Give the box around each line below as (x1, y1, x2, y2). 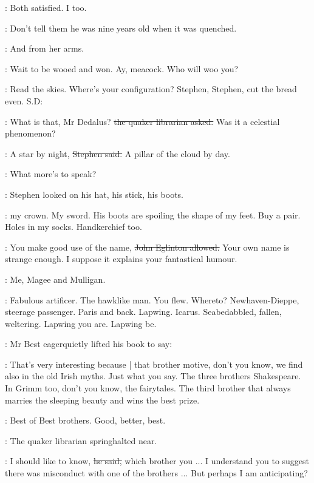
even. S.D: (5, 94, 43, 107)
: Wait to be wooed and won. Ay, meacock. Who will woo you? (5, 62, 239, 75)
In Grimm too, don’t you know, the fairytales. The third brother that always (5, 382, 291, 394)
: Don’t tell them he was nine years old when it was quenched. (5, 21, 237, 34)
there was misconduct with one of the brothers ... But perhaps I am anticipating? (5, 467, 308, 479)
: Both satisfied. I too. (5, 1, 87, 13)
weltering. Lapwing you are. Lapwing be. (5, 317, 157, 329)
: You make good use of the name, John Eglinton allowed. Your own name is (5, 240, 290, 253)
